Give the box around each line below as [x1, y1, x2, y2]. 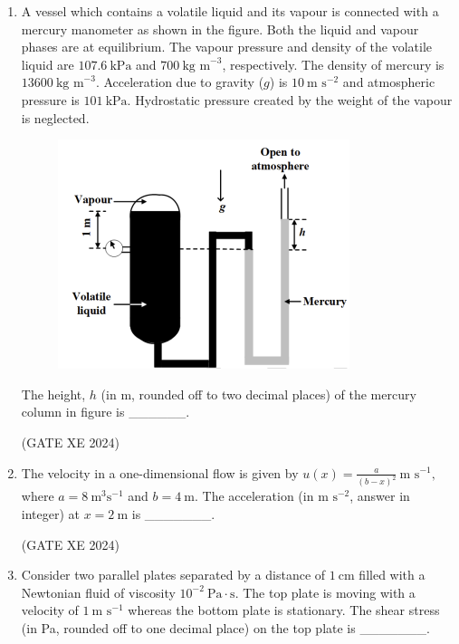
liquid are [21, 54, 74, 73]
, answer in [349, 486, 410, 505]
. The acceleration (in [194, 486, 314, 505]
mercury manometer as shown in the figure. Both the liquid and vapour [21, 19, 419, 38]
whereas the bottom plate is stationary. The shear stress [128, 601, 440, 620]
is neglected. [21, 108, 90, 127]
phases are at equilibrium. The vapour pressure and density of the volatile [21, 37, 433, 56]
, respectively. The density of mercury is [222, 54, 445, 73]
